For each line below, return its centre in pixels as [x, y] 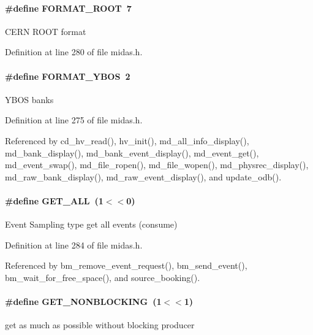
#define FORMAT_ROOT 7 [68, 8]
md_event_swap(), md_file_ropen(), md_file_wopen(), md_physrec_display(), [157, 165]
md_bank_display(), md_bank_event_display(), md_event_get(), [132, 152]
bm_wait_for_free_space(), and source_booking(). [103, 277]
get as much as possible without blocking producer [100, 325]
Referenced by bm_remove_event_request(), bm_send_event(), [126, 265]
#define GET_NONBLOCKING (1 [83, 302]
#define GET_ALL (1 [54, 200]
